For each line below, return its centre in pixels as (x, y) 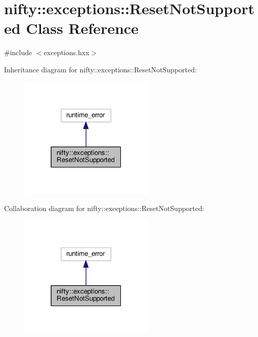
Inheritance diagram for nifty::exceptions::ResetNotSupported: (100, 69)
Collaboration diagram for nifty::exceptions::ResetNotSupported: (104, 208)
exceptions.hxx (67, 52)
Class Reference (82, 28)
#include (18, 52)
